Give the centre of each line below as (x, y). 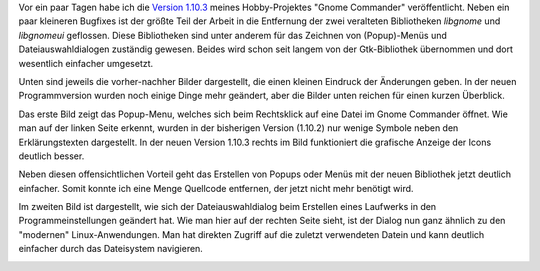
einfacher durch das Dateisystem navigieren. (111, 249)
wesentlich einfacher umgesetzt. (86, 63)
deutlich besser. (51, 156)
